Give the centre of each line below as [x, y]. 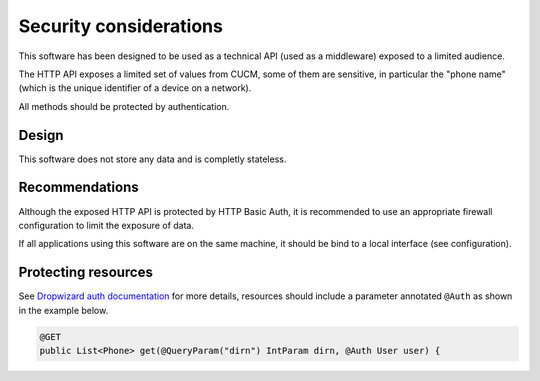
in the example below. [63, 310]
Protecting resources [86, 272]
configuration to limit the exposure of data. [106, 225]
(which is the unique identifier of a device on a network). [135, 88]
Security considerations [121, 26]
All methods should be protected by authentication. [124, 106]
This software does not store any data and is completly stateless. [152, 159]
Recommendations [78, 187]
